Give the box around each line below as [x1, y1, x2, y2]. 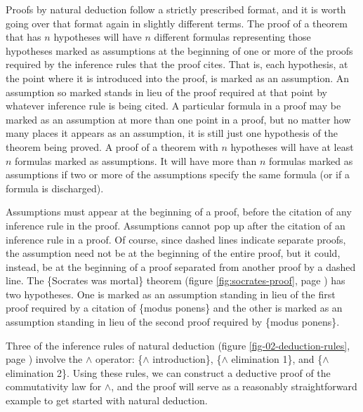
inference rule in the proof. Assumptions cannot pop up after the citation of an [6, 218, 345, 232]
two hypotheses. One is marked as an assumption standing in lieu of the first [6, 286, 336, 301]
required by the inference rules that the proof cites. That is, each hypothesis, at [6, 57, 348, 72]
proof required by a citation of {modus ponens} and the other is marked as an [6, 300, 343, 315]
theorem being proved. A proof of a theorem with [6, 139, 218, 154]
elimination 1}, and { [231, 352, 323, 366]
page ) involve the [6, 352, 83, 366]
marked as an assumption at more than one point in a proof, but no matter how [6, 112, 351, 126]
